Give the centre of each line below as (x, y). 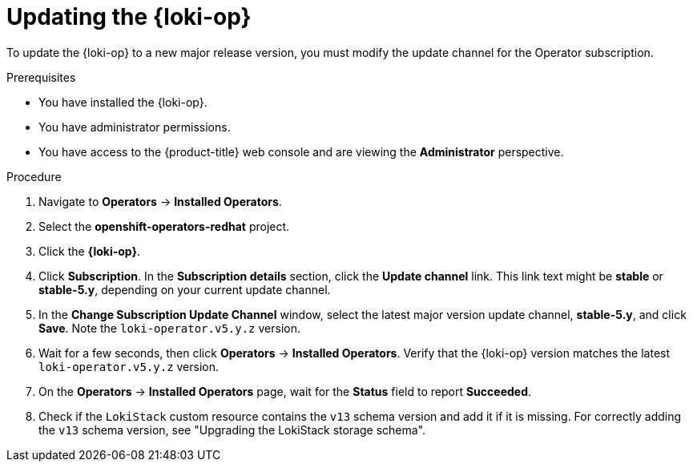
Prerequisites (41, 77)
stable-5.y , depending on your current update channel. (185, 289)
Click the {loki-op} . (90, 251)
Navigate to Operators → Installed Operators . (160, 201)
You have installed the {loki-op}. (123, 102)
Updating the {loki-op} (129, 17)
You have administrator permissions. (135, 127)
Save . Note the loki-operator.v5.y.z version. (169, 328)
